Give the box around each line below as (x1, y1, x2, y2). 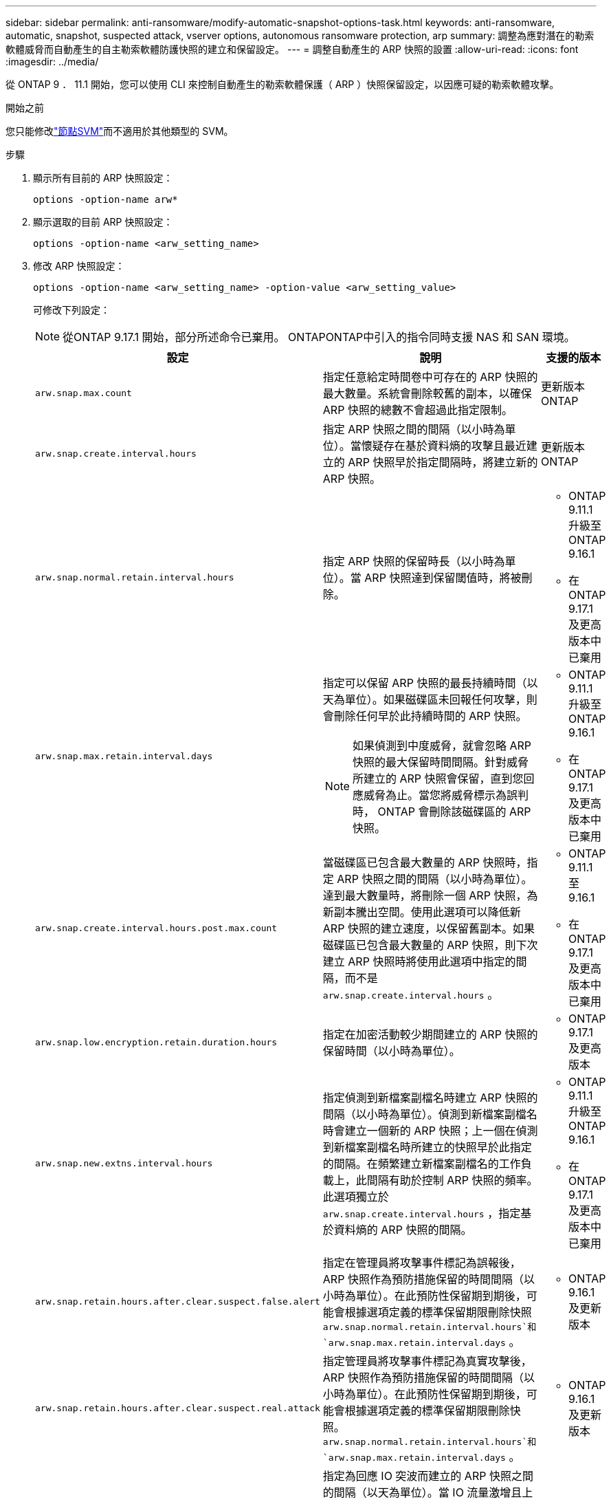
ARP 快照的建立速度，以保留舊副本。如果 (322, 922, 535, 935)
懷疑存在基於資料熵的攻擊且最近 (361, 439, 526, 453)
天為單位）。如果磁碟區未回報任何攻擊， (322, 693, 526, 706)
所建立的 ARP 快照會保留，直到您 (352, 772, 524, 785)
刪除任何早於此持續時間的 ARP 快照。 (333, 709, 527, 723)
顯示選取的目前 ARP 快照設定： (33, 216, 173, 228)
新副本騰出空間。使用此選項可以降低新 (322, 905, 521, 919)
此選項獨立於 (322, 1190, 389, 1204)
